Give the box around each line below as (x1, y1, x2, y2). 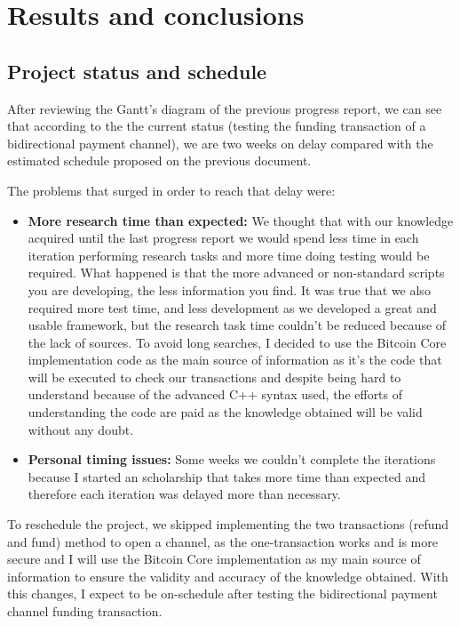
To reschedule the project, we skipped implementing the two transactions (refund (7, 515, 449, 534)
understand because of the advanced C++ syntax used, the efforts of (28, 385, 403, 404)
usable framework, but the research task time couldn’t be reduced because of (28, 316, 447, 334)
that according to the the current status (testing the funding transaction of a (7, 116, 426, 135)
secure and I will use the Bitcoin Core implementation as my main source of (7, 550, 421, 568)
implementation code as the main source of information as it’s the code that (28, 350, 442, 369)
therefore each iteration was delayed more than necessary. (28, 485, 341, 503)
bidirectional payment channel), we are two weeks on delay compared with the (7, 133, 433, 152)
